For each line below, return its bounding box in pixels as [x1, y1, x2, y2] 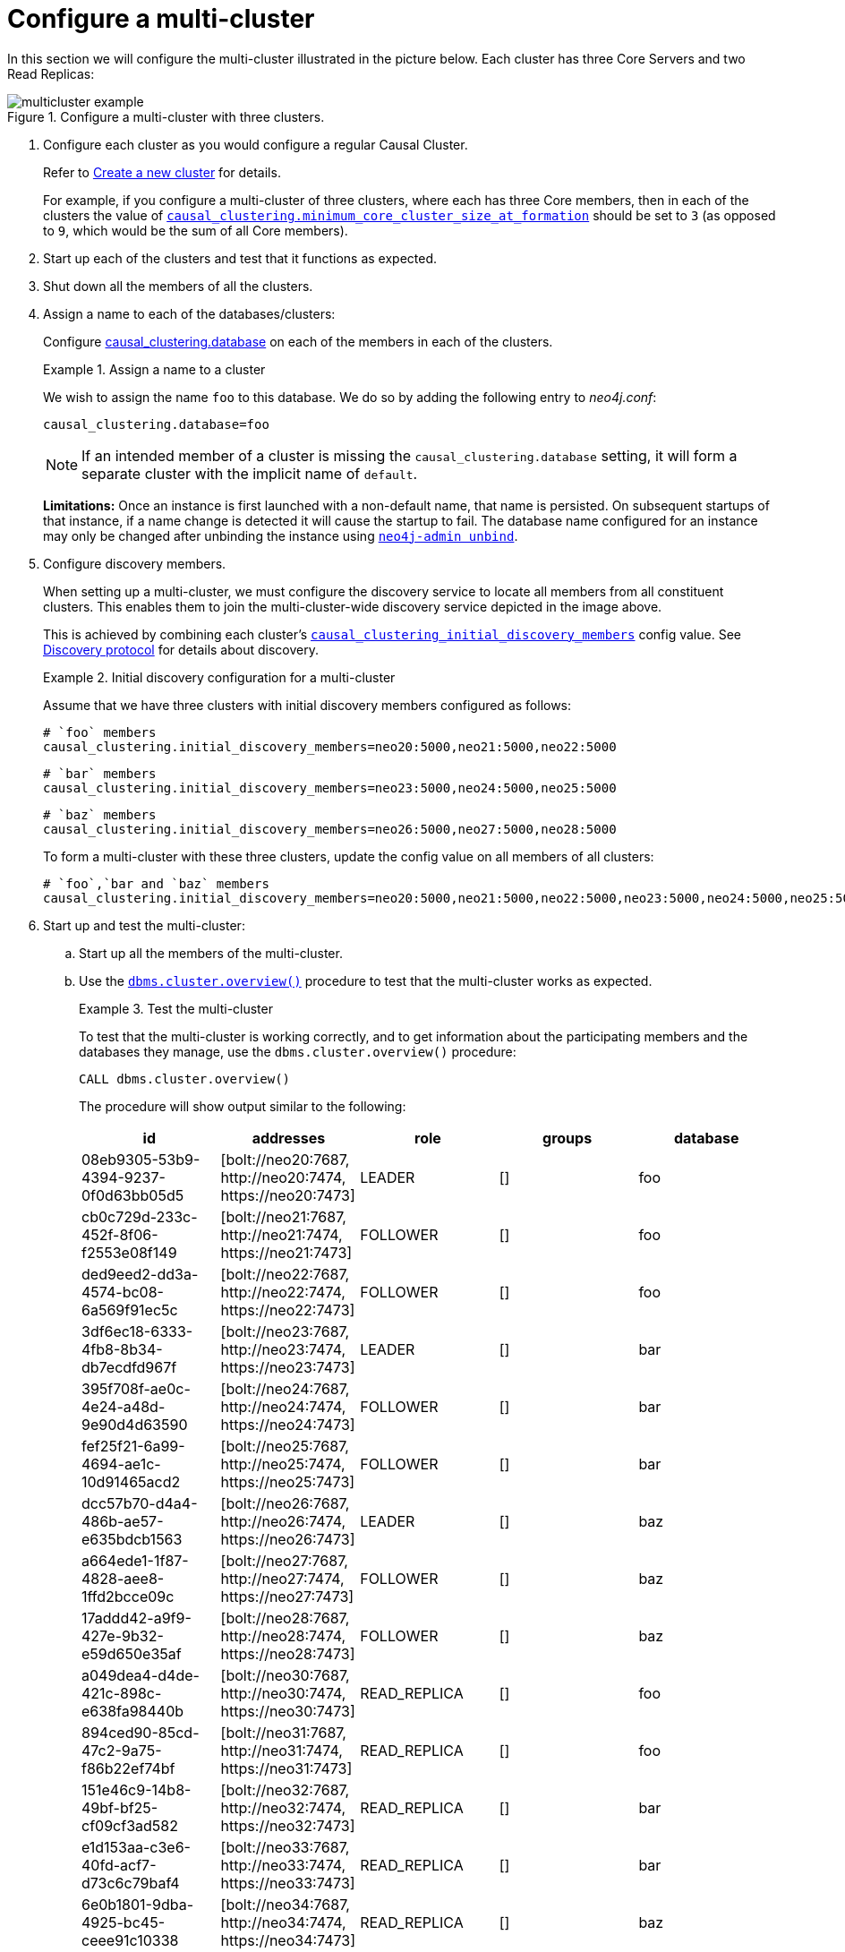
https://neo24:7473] [220, 1415, 355, 1434]
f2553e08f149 [81, 1243, 177, 1262]
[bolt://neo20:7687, [220, 1150, 350, 1169]
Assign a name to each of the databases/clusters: [43, 305, 336, 321]
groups [542, 1128, 593, 1147]
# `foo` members [43, 724, 157, 740]
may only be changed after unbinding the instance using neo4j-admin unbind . [43, 527, 518, 544]
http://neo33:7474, [220, 1855, 346, 1874]
